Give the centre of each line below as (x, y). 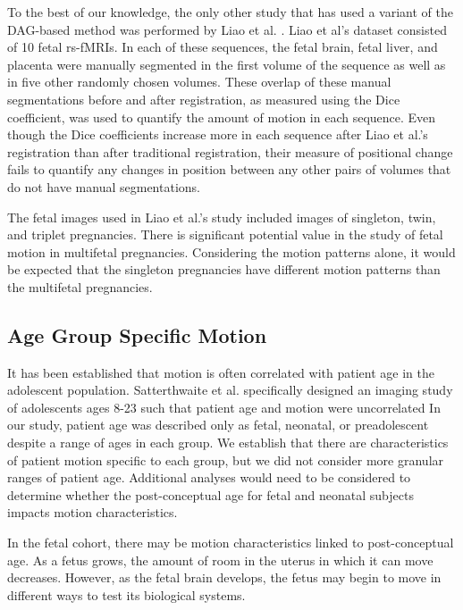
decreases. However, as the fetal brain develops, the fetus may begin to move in (224, 577)
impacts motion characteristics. (93, 512)
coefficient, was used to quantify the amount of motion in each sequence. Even (222, 117)
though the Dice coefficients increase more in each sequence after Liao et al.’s (218, 134)
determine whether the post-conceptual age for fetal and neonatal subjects (210, 494)
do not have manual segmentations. (104, 186)
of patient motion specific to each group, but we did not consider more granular (226, 460)
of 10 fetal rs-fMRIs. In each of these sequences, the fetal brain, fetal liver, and (223, 47)
